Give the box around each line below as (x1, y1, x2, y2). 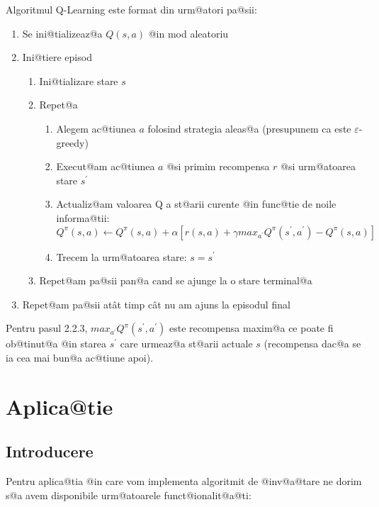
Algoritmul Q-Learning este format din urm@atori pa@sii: (6, 2, 257, 16)
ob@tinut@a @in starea (6, 336, 107, 351)
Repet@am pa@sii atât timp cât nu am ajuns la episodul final (22, 296, 290, 311)
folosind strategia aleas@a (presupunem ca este (147, 121, 351, 135)
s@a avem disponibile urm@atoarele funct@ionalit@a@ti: (6, 487, 251, 502)
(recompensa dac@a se (264, 336, 361, 351)
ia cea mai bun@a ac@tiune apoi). (6, 350, 154, 364)
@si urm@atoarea (281, 159, 356, 174)
